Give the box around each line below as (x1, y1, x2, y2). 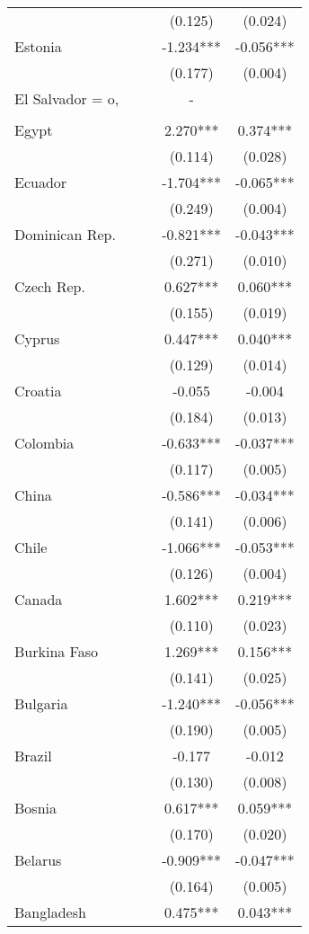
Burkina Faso (14, 641, 99, 662)
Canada (14, 589, 63, 609)
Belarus (14, 849, 62, 870)
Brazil (14, 745, 52, 766)
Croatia (14, 380, 62, 401)
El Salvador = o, (14, 88, 119, 109)
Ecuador (14, 172, 67, 192)
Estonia (14, 36, 62, 57)
